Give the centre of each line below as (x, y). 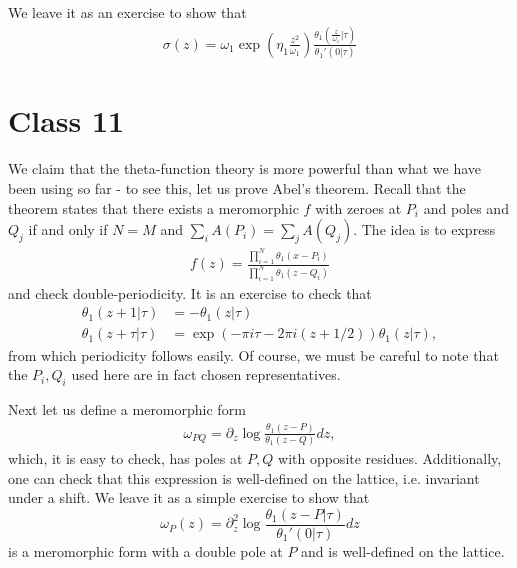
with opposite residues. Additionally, (390, 458)
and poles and (466, 207)
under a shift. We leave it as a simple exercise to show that (189, 497)
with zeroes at (358, 207)
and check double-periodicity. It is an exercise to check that (190, 292)
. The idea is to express (424, 229)
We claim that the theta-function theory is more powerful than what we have (245, 168)
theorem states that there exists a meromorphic (153, 207)
